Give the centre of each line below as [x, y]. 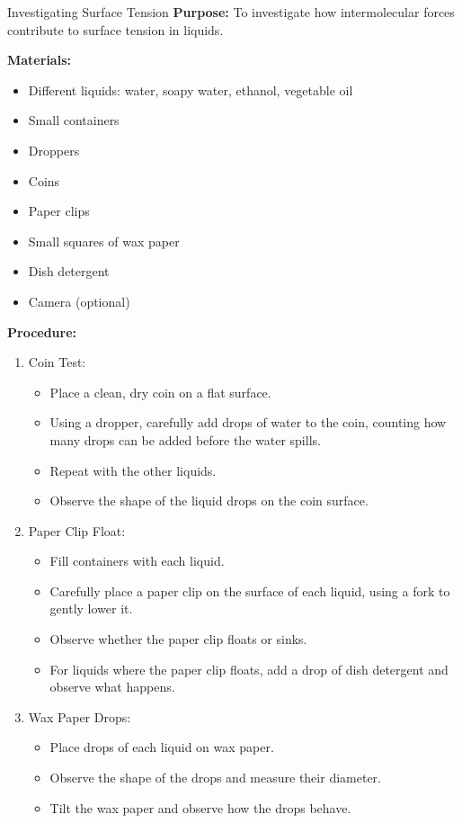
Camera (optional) [79, 301]
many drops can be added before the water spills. [185, 439]
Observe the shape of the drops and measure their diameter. [215, 778]
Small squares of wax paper [104, 241]
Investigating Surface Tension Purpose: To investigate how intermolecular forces [231, 12]
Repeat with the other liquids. [133, 470]
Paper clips [59, 211]
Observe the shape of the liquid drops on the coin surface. [209, 501]
